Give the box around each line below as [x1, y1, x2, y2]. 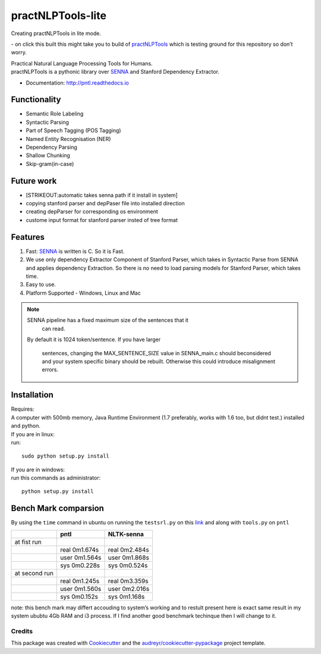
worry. [11, 49, 27, 56]
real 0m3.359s [108, 577, 149, 585]
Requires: [11, 405, 34, 413]
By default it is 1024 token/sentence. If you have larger [27, 336, 160, 343]
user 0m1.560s [60, 584, 102, 593]
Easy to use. [26, 281, 56, 288]
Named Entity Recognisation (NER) [26, 135, 111, 142]
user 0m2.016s [108, 584, 150, 593]
